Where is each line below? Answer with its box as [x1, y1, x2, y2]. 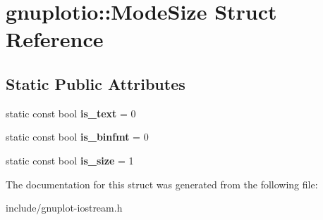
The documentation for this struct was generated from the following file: [6, 176, 318, 191]
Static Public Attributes [6, 72, 185, 94]
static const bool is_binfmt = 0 [6, 129, 149, 144]
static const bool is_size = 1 [6, 153, 134, 167]
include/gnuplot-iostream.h [6, 200, 123, 215]
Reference [6, 25, 104, 53]
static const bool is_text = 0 [6, 105, 136, 120]
